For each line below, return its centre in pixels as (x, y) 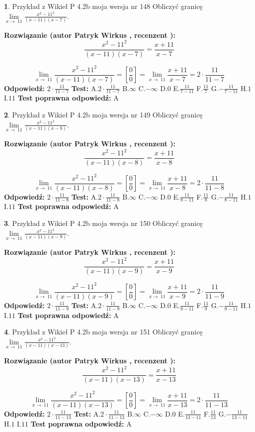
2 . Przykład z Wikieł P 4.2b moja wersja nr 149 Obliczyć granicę (103, 115)
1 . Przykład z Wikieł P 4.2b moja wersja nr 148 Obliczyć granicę (103, 6)
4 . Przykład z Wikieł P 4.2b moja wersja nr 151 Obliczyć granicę (103, 332)
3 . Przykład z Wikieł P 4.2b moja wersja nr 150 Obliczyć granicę (103, 223)
